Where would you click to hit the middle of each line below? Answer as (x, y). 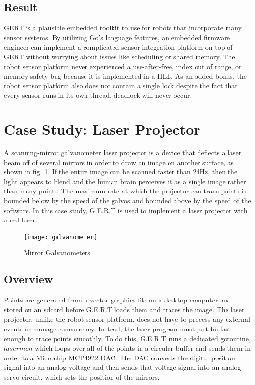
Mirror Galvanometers (57, 253)
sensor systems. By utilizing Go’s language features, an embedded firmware (117, 37)
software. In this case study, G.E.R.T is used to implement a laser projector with (126, 210)
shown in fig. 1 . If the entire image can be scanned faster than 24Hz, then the (121, 172)
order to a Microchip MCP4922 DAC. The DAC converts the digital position (120, 357)
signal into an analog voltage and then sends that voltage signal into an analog (123, 367)
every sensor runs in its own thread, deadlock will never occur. (98, 95)
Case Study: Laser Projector (102, 129)
